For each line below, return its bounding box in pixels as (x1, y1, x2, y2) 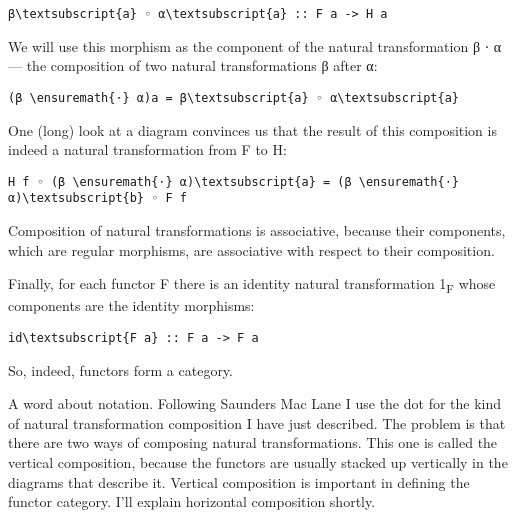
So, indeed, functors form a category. (8, 359, 233, 380)
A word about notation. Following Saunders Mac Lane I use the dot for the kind (8, 393, 502, 414)
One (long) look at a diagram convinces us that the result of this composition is (8, 119, 497, 140)
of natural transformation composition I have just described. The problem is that (8, 412, 506, 433)
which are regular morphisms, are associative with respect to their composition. (8, 239, 495, 260)
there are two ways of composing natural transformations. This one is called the (8, 432, 498, 453)
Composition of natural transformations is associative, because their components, (8, 220, 506, 240)
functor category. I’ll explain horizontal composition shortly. (8, 491, 376, 512)
